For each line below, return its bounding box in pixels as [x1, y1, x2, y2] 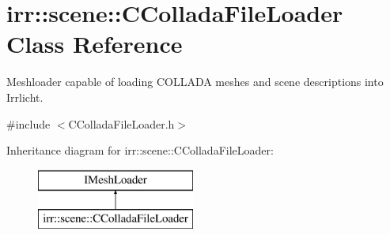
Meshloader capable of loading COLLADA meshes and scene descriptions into [6, 73, 384, 90]
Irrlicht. [6, 88, 44, 105]
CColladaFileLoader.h [68, 115, 175, 132]
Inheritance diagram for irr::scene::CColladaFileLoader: [6, 142, 274, 159]
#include [6, 115, 51, 132]
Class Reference [6, 28, 183, 60]
